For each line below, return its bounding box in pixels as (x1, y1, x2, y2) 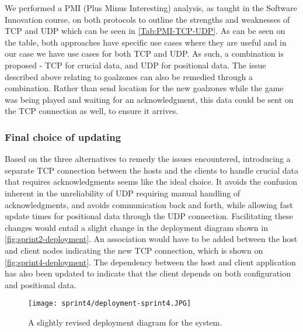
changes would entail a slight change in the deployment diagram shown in (5, 221, 268, 233)
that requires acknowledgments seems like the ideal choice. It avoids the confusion (5, 175, 297, 188)
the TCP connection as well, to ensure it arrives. (5, 105, 179, 117)
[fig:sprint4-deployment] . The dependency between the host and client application (5, 255, 296, 268)
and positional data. (5, 278, 76, 290)
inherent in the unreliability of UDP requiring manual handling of (5, 186, 241, 199)
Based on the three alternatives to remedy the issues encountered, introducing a (5, 153, 291, 165)
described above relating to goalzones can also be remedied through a (5, 70, 253, 82)
